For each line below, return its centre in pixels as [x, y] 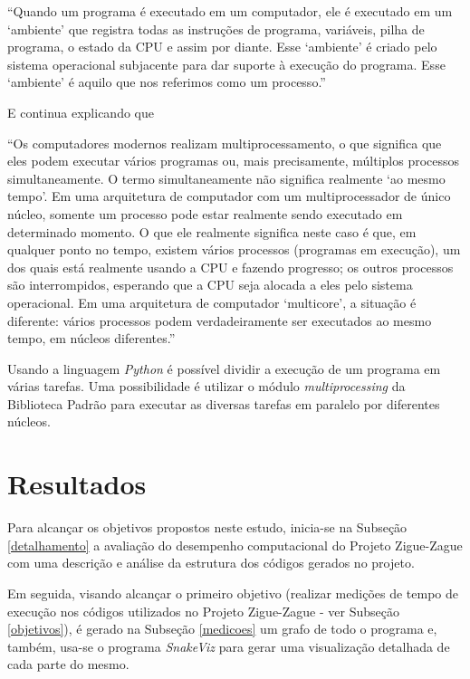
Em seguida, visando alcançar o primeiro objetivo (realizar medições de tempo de [233, 593]
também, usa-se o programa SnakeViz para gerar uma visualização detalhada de [229, 646]
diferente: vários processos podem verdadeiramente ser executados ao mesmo [220, 320]
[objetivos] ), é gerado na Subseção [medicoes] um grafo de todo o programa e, [222, 629]
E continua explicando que [81, 112]
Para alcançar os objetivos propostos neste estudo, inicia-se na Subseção [207, 527]
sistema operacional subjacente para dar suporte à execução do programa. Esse [226, 64]
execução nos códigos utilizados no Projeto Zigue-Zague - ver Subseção [203, 611]
